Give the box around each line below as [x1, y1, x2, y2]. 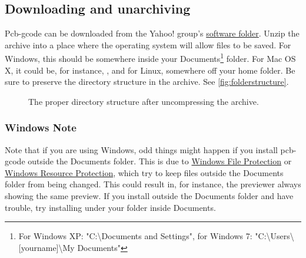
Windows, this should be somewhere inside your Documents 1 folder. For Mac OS [5, 51, 296, 65]
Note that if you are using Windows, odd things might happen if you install [5, 143, 278, 156]
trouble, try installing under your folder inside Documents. [5, 201, 216, 213]
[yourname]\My [18, 241, 75, 253]
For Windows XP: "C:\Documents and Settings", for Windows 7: [18, 230, 252, 242]
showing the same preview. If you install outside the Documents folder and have [5, 190, 294, 202]
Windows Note [5, 120, 76, 135]
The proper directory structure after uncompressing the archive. [28, 95, 259, 107]
